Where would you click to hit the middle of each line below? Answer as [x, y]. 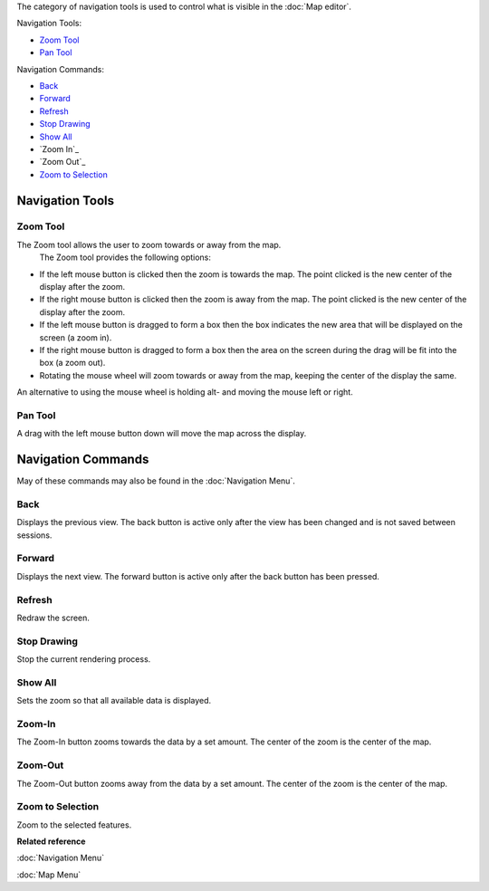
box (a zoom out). [72, 363]
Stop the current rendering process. [84, 659]
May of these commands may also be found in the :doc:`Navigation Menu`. [156, 481]
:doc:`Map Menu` [49, 875]
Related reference [51, 841]
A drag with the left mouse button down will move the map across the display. [162, 434]
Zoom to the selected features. [74, 825]
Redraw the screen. [53, 618]
